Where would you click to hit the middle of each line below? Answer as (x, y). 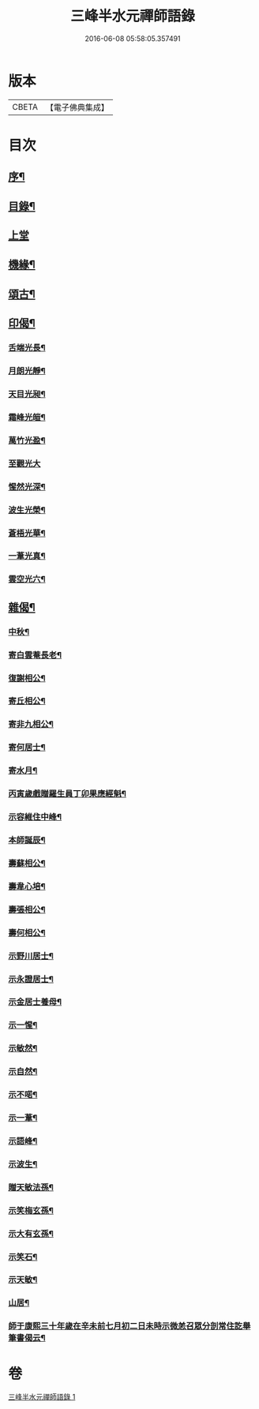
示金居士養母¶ (35, 1002)
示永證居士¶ (31, 979)
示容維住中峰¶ (35, 817)
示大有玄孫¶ (31, 1234)
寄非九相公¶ (31, 725)
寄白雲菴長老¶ (35, 654)
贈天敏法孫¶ (31, 1187)
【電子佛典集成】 (77, 107)
